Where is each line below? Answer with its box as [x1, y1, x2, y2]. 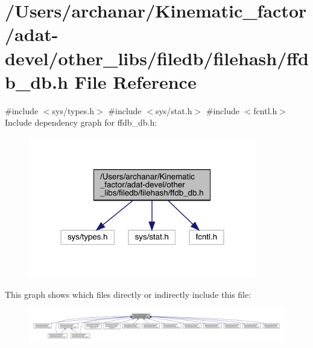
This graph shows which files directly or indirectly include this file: [5, 288, 251, 300]
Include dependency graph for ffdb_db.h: [5, 116, 157, 129]
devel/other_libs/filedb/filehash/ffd [5, 45, 309, 70]
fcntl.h [253, 104, 277, 117]
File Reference [74, 69, 197, 94]
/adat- [5, 22, 58, 47]
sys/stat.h [155, 104, 192, 117]
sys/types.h [52, 104, 95, 117]
